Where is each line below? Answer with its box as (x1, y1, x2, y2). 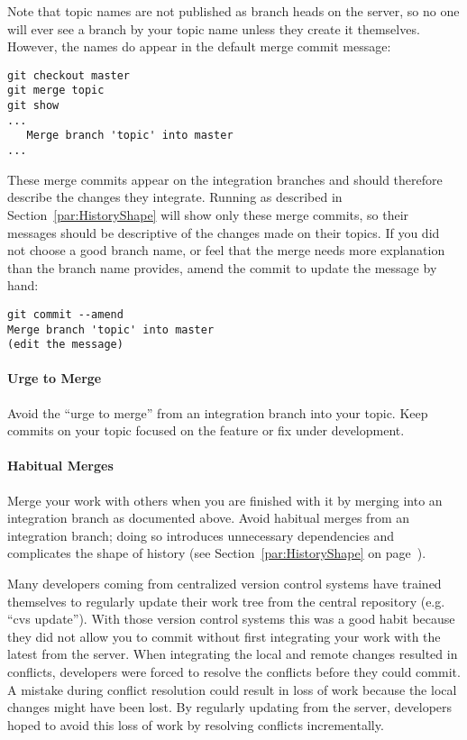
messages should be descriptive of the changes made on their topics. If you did (7, 223, 440, 242)
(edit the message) (7, 338, 124, 352)
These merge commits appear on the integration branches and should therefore (7, 169, 443, 188)
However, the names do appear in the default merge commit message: (7, 37, 391, 56)
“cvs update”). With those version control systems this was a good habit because (7, 609, 455, 628)
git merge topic (7, 84, 105, 97)
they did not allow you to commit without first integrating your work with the (7, 626, 441, 645)
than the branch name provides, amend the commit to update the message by (7, 258, 437, 277)
